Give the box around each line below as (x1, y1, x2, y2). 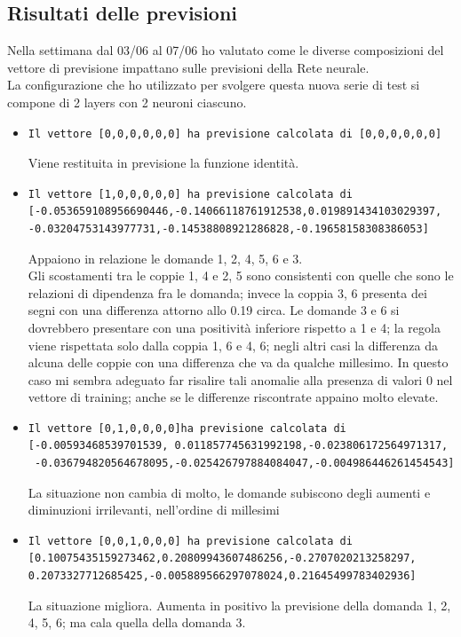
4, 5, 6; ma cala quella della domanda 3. (28, 613, 246, 632)
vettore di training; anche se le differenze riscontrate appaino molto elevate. (28, 388, 439, 406)
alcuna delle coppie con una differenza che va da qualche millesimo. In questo (28, 353, 449, 372)
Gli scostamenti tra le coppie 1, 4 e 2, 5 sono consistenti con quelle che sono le (28, 266, 454, 285)
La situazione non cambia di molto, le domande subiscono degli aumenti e (28, 483, 431, 501)
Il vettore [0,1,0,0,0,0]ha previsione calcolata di (28, 421, 346, 435)
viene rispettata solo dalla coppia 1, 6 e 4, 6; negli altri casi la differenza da (28, 335, 438, 354)
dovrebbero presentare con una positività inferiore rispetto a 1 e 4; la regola (28, 318, 441, 336)
